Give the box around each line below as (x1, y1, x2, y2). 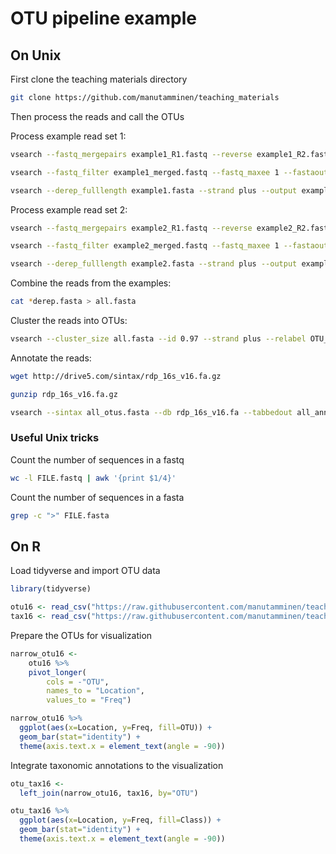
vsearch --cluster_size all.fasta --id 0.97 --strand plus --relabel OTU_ (10, 334, 329, 344)
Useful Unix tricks (10, 431, 100, 445)
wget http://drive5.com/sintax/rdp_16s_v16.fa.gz (10, 371, 222, 381)
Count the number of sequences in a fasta (10, 491, 185, 503)
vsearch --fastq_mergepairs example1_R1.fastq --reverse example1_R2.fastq (10, 149, 333, 159)
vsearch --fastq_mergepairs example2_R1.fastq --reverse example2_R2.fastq (10, 223, 333, 233)
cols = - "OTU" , (46, 677, 110, 687)
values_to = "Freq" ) (46, 695, 132, 706)
